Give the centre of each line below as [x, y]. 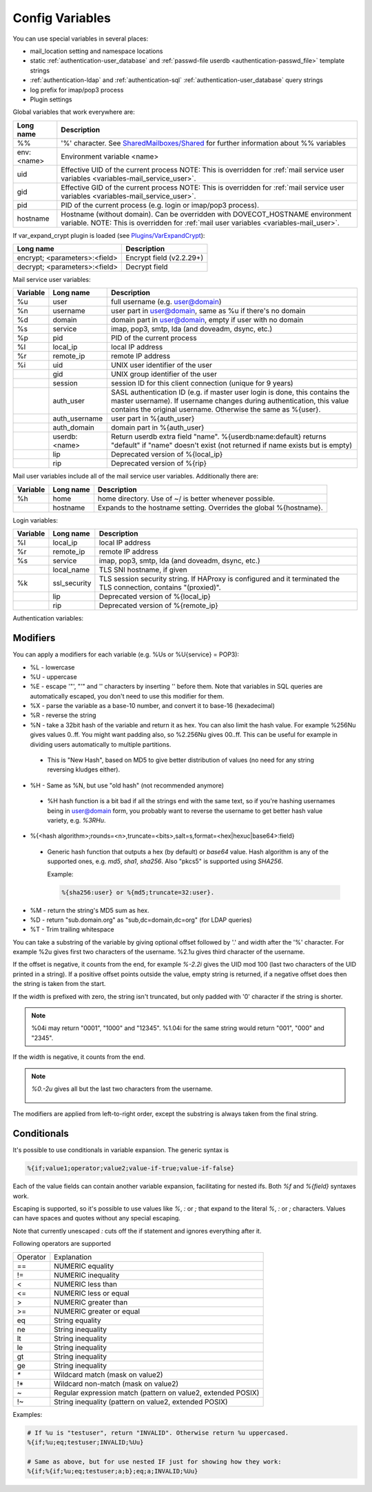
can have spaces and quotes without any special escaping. [96, 1218]
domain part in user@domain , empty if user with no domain [207, 320]
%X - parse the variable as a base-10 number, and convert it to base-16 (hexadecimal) [153, 706]
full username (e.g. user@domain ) [166, 302]
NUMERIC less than [85, 1284]
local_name [71, 570]
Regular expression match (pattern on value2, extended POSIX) [157, 1393]
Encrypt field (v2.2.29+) [164, 258]
